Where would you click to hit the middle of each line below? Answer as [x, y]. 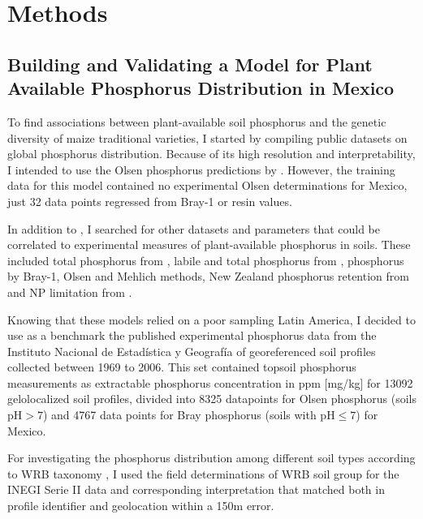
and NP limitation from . [70, 292]
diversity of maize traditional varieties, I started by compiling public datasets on [207, 137]
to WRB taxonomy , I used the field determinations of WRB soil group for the [203, 473]
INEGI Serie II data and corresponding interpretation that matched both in [196, 489]
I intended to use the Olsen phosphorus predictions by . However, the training [201, 169]
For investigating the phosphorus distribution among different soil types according [211, 458]
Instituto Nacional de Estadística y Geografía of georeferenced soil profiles [192, 351]
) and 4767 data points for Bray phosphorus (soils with [179, 415]
